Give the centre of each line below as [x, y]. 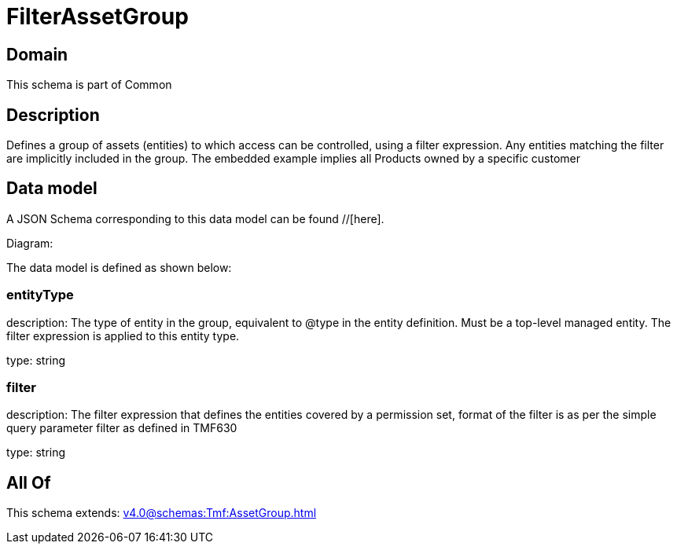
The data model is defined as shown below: [119, 267]
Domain [37, 54]
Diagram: [30, 243]
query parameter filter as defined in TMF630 [122, 428]
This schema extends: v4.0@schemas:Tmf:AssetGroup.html [162, 513]
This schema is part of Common [89, 85]
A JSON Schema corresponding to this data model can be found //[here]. [195, 218]
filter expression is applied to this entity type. [123, 335]
